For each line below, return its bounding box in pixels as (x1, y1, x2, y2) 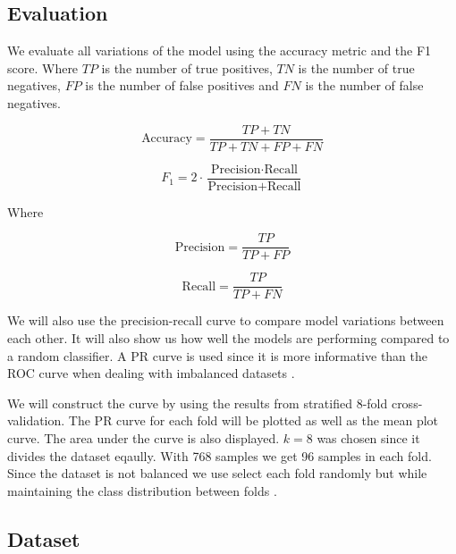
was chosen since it (317, 428, 420, 447)
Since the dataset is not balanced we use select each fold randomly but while (7, 464, 427, 483)
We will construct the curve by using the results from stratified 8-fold (7, 393, 388, 412)
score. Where (7, 58, 79, 77)
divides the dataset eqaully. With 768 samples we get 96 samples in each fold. (7, 446, 432, 465)
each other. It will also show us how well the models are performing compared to (7, 329, 450, 348)
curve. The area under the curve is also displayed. (7, 428, 280, 447)
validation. (7, 411, 65, 430)
